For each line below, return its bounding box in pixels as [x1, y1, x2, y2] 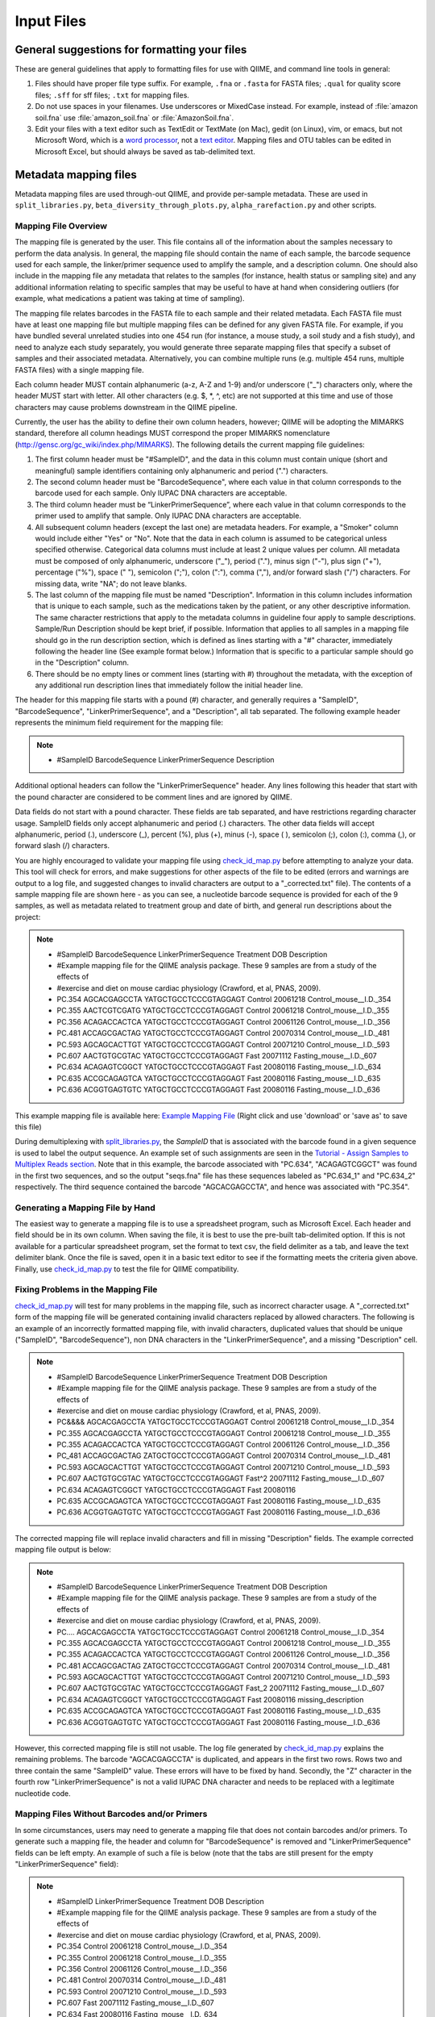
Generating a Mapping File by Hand [14, 1202, 156, 1213]
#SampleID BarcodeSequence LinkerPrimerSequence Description [56, 755, 275, 765]
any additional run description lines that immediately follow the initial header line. [35, 680, 304, 690]
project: [14, 912, 41, 921]
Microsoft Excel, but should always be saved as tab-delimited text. [35, 146, 255, 157]
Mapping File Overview [14, 220, 108, 232]
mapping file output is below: [14, 1545, 112, 1555]
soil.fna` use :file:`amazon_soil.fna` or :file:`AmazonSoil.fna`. [35, 113, 234, 123]
